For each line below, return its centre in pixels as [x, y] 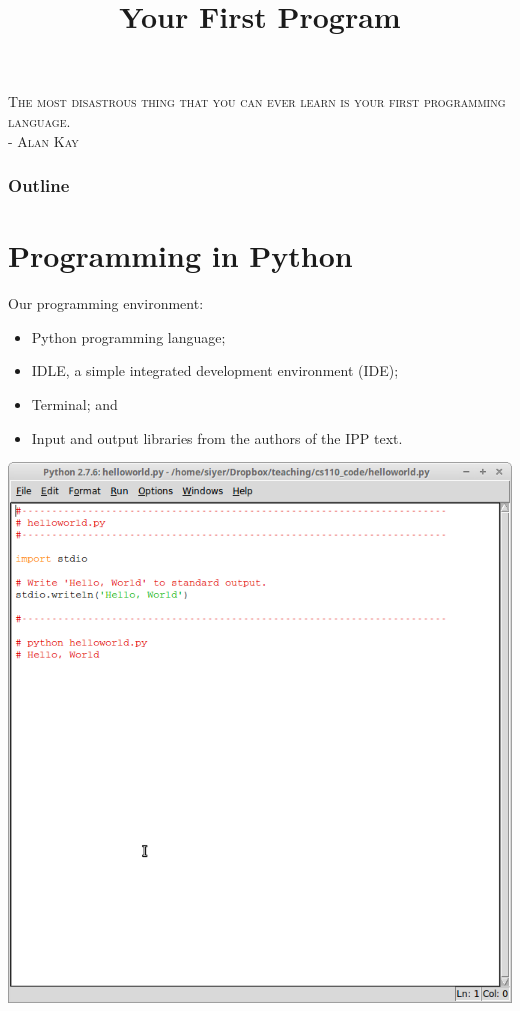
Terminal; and [74, 403]
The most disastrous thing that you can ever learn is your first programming [257, 101]
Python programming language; [128, 336]
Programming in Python [180, 255]
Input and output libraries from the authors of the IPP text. [217, 437]
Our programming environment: [106, 303]
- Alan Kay [43, 140]
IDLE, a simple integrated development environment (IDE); [215, 370]
